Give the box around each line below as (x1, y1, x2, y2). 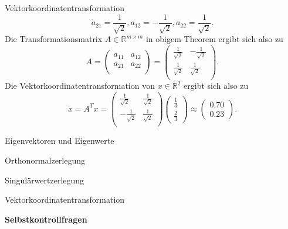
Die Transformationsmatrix (5, 33, 103, 45)
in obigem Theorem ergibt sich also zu (145, 33, 283, 45)
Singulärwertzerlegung (5, 174, 84, 186)
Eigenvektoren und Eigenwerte (5, 134, 114, 147)
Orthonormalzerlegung (5, 154, 86, 166)
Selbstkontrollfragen (5, 213, 87, 225)
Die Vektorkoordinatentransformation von (5, 79, 155, 92)
